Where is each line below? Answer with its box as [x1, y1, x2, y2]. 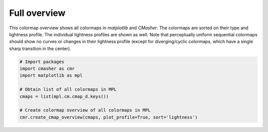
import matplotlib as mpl [19, 72, 83, 78]
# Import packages [19, 59, 65, 65]
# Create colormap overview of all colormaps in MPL [19, 107, 151, 113]
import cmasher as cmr [19, 66, 75, 71]
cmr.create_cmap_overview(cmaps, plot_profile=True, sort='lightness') [19, 114, 198, 120]
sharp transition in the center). [9, 45, 71, 52]
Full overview [9, 7, 66, 18]
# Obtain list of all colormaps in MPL [19, 87, 117, 92]
